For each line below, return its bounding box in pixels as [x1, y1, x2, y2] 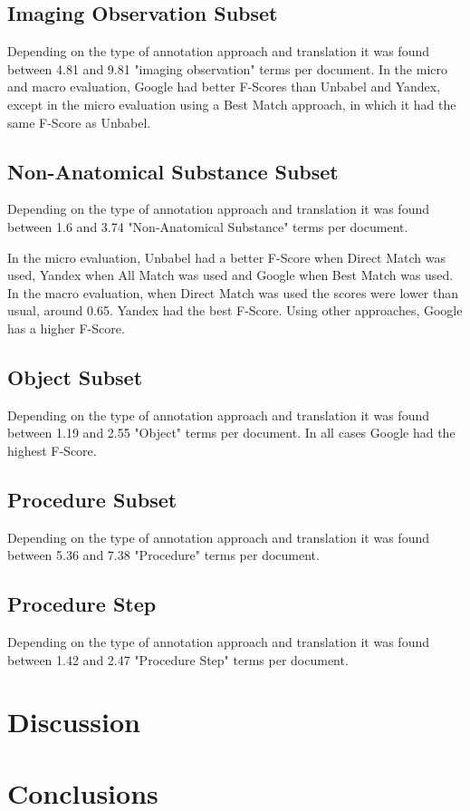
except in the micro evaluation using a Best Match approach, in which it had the [7, 94, 456, 113]
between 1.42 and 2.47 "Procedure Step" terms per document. [7, 650, 349, 669]
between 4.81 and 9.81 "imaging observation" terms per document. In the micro [7, 59, 447, 78]
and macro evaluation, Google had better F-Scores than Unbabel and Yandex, [7, 77, 441, 96]
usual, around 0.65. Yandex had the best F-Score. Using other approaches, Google [7, 301, 463, 320]
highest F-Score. [7, 440, 97, 459]
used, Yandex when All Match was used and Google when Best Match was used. [7, 266, 454, 285]
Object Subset [7, 362, 143, 391]
